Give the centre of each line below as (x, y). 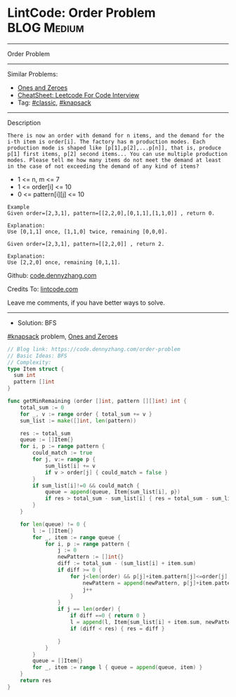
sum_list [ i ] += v (70, 466)
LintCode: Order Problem (81, 13)
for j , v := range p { (64, 460)
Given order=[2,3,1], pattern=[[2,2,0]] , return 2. (86, 244)
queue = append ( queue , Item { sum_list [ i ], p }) (112, 492)
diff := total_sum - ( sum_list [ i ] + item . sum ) (127, 564)
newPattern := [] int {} (91, 557)
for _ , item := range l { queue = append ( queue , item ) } (118, 668)
